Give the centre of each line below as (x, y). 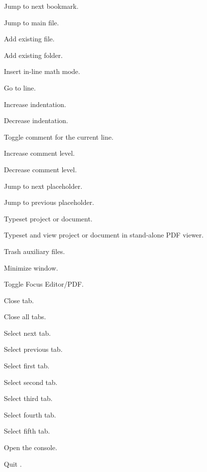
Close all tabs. (25, 317)
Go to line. (20, 87)
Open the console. (31, 447)
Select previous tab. (33, 349)
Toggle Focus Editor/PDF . (44, 284)
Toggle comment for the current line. (59, 136)
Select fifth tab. (27, 431)
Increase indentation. (35, 104)
